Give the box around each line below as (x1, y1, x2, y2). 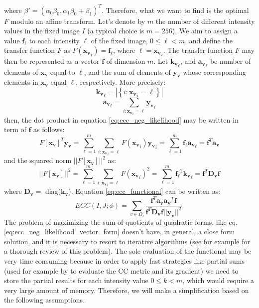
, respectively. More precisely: (76, 77, 166, 87)
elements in (4, 77, 38, 87)
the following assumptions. (4, 295, 85, 305)
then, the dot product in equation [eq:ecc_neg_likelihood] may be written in (4, 114, 239, 125)
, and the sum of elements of (84, 66, 171, 77)
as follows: (33, 124, 65, 135)
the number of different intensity (155, 15, 255, 26)
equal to (50, 66, 75, 77)
